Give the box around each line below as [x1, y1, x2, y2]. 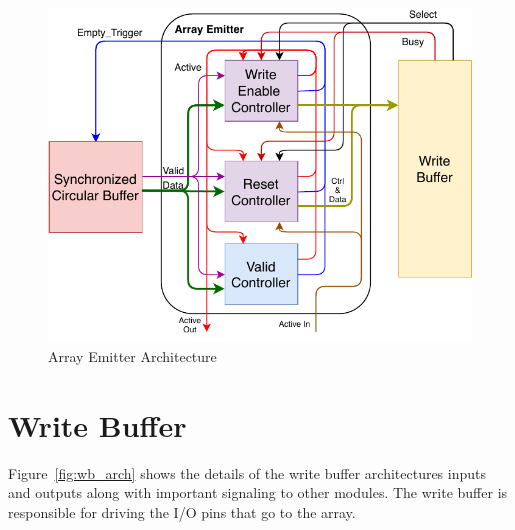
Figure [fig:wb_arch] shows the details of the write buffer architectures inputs [8, 462, 487, 483]
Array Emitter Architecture [48, 346, 217, 367]
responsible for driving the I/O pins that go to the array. [8, 501, 356, 522]
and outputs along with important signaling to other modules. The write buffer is [8, 482, 508, 503]
